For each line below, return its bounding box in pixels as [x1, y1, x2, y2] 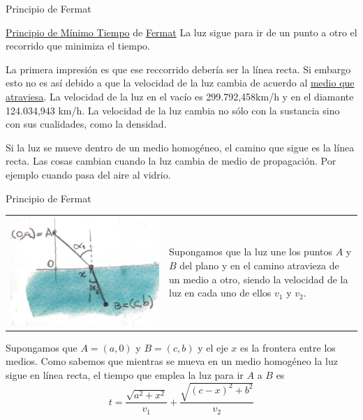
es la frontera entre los [240, 340, 336, 354]
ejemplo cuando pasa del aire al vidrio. [6, 167, 171, 181]
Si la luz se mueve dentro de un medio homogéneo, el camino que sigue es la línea [6, 140, 355, 154]
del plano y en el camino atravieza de [179, 257, 339, 272]
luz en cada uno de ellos [169, 285, 272, 300]
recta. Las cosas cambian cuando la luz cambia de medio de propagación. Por [6, 153, 336, 168]
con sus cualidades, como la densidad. [6, 117, 167, 131]
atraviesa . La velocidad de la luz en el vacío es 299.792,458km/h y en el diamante [6, 89, 354, 103]
